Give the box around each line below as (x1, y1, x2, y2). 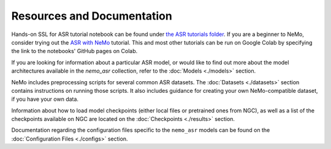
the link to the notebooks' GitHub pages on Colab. (11, 48, 138, 55)
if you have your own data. (11, 95, 79, 103)
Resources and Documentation (11, 9, 173, 23)
